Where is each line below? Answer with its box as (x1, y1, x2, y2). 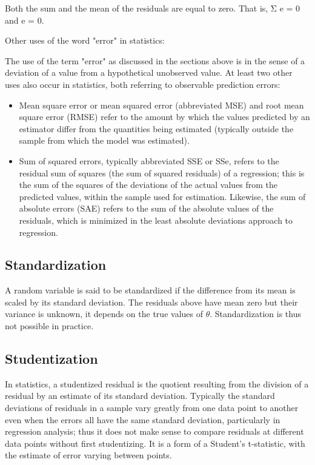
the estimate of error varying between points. (5, 449, 172, 461)
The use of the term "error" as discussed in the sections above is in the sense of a (5, 54, 305, 67)
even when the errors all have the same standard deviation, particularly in (5, 413, 280, 426)
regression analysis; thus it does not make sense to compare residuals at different (5, 425, 304, 438)
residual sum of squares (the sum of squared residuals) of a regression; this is (19, 166, 305, 179)
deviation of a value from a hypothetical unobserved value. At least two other (5, 66, 293, 79)
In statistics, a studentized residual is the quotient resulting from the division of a (5, 377, 309, 390)
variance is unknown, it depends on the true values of (5, 307, 203, 320)
